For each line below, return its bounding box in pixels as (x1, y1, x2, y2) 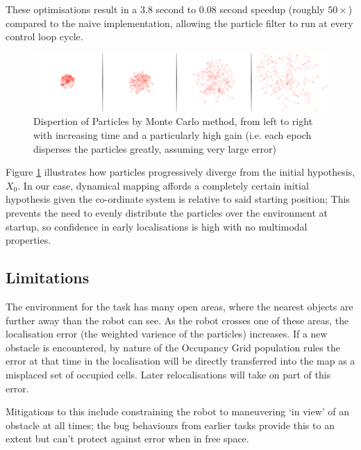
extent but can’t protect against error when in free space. (6, 431, 249, 446)
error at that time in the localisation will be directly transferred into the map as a (6, 353, 355, 368)
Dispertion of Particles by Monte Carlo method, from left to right (33, 114, 313, 128)
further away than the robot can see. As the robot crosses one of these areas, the (6, 312, 349, 327)
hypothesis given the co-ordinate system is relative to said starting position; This (6, 192, 350, 206)
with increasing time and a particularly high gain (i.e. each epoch (33, 128, 312, 142)
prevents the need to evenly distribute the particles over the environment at (6, 205, 328, 219)
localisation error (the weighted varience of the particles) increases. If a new (6, 326, 328, 341)
